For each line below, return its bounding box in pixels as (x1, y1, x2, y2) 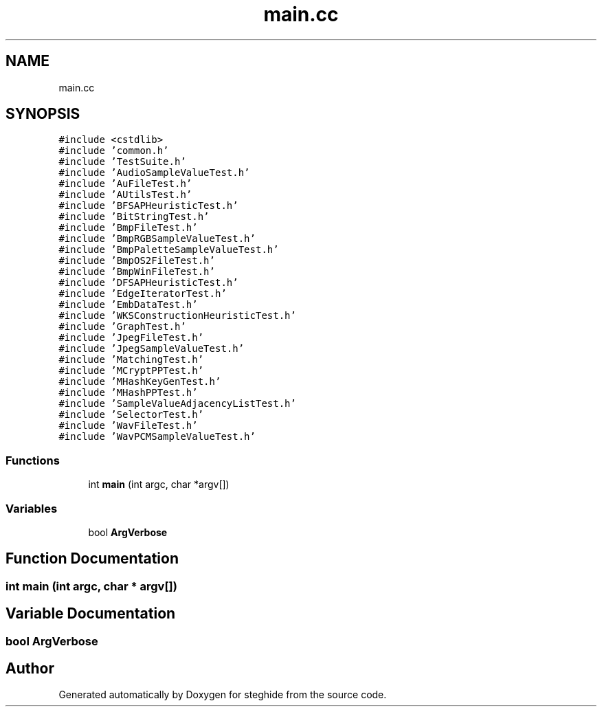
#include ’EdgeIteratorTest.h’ (58, 288, 227, 300)
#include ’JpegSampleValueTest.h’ (58, 343, 245, 355)
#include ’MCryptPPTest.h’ (58, 365, 204, 377)
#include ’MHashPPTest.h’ (58, 387, 198, 399)
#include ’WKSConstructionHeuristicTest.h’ (58, 310, 296, 322)
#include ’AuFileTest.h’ (58, 178, 192, 190)
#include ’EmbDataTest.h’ (58, 299, 198, 311)
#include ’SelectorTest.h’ (58, 409, 204, 421)
